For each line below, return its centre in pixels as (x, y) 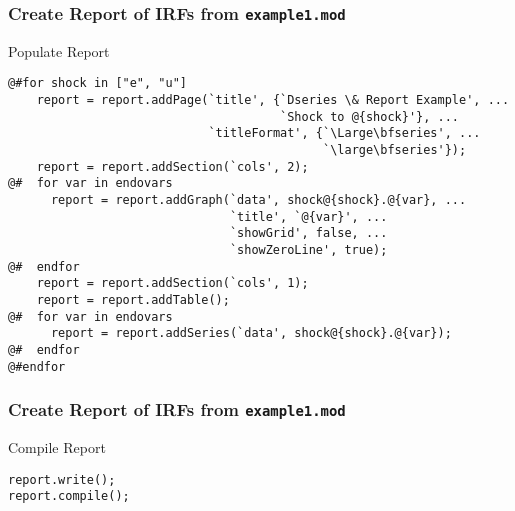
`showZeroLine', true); (308, 249)
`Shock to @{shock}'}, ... (370, 116)
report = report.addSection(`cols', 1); (172, 283)
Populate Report (59, 50)
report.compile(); (69, 496)
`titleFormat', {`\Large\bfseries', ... (344, 133)
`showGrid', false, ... (308, 233)
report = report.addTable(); (133, 299)
